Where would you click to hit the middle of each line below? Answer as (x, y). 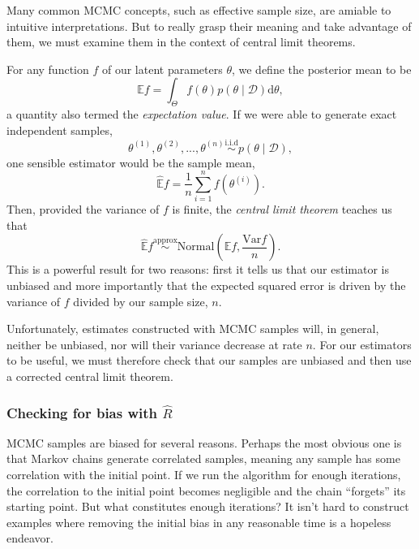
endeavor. (30, 538)
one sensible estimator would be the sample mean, (131, 162)
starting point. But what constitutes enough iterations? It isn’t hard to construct (208, 506)
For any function (48, 69)
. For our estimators (362, 344)
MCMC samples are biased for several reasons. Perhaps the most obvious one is (204, 442)
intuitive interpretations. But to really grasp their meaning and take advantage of (209, 26)
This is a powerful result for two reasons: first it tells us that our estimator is (198, 269)
